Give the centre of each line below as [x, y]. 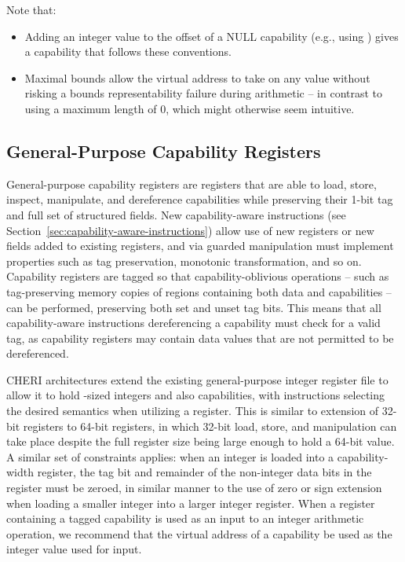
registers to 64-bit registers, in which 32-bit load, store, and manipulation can [210, 426]
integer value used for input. [74, 549]
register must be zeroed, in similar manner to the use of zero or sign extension [194, 488]
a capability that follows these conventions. [128, 51]
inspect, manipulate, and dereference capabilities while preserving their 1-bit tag [200, 199]
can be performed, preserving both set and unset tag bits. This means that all [194, 307]
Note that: [31, 9]
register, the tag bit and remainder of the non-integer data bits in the [204, 472]
